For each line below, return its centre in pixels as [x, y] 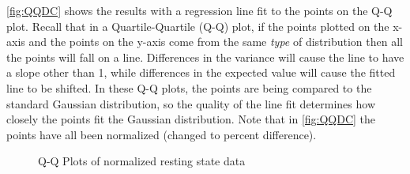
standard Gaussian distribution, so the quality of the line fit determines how [191, 103]
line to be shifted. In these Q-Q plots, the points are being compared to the [189, 87]
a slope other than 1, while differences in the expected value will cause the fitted [201, 72]
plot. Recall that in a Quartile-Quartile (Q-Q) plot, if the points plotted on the [198, 26]
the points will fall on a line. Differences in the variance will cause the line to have [205, 57]
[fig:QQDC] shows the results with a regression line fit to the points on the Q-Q [199, 10]
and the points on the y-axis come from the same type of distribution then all [216, 42]
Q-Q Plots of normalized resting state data [142, 161]
